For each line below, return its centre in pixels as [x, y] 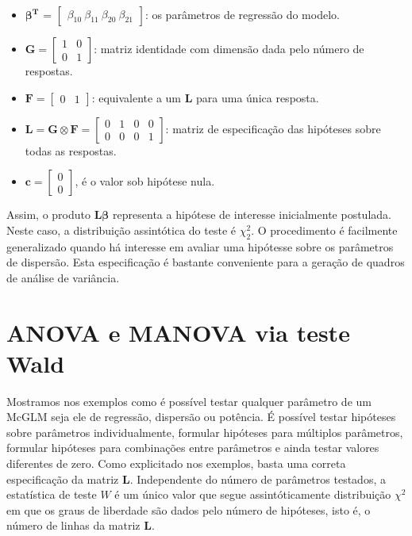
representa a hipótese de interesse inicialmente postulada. [252, 214]
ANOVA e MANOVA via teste [178, 332]
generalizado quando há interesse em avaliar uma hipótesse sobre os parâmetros [200, 246]
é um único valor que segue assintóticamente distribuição [253, 494]
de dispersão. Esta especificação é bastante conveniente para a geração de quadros [206, 262]
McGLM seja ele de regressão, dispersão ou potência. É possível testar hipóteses [201, 417]
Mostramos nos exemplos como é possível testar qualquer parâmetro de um [189, 401]
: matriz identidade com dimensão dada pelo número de [229, 48]
